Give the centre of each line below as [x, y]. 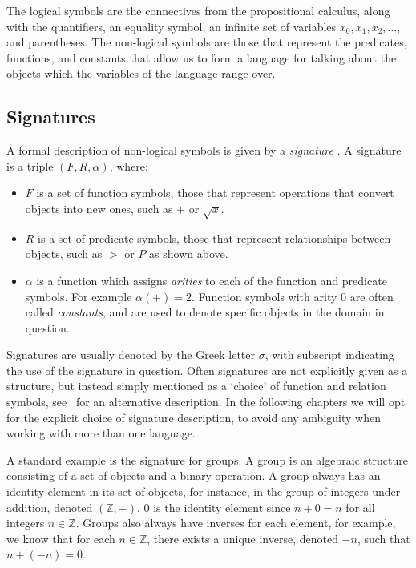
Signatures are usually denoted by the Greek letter [131, 354]
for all [360, 507]
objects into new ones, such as [99, 208]
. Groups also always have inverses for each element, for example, [236, 523]
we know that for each [61, 538]
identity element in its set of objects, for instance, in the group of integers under [204, 491]
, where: [129, 165]
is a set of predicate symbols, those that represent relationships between [214, 238]
